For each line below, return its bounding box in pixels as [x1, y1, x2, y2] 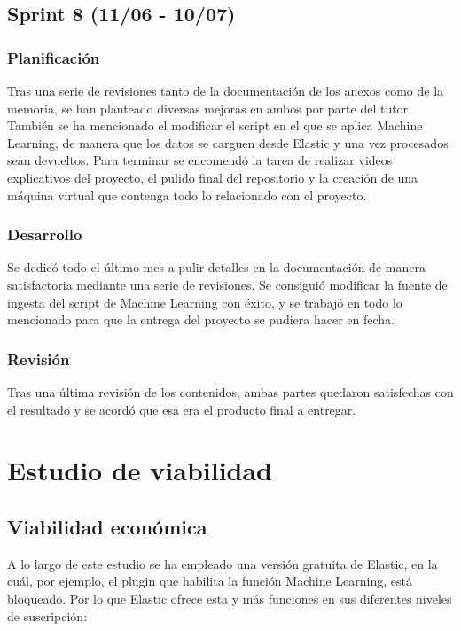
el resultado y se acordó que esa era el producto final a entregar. [7, 400, 356, 418]
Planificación [7, 46, 100, 68]
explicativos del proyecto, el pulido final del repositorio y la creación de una [7, 167, 418, 186]
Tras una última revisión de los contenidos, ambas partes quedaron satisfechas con [7, 382, 454, 401]
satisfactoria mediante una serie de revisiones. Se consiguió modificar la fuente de [7, 275, 448, 293]
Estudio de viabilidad [7, 452, 273, 488]
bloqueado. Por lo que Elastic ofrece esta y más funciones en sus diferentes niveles [7, 588, 452, 607]
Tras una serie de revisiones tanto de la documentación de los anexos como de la [7, 82, 444, 99]
